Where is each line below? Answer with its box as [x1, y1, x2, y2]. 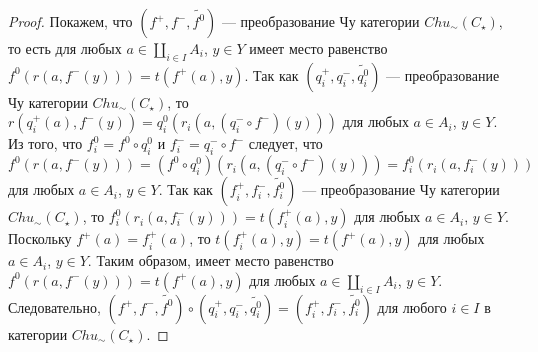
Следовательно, [8, 296, 101, 317]
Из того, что [8, 133, 83, 154]
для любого [377, 296, 447, 317]
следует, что [248, 133, 323, 154]
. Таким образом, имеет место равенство [87, 250, 334, 271]
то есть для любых [8, 38, 122, 58]
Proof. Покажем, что [8, 11, 133, 31]
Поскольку [8, 228, 72, 249]
